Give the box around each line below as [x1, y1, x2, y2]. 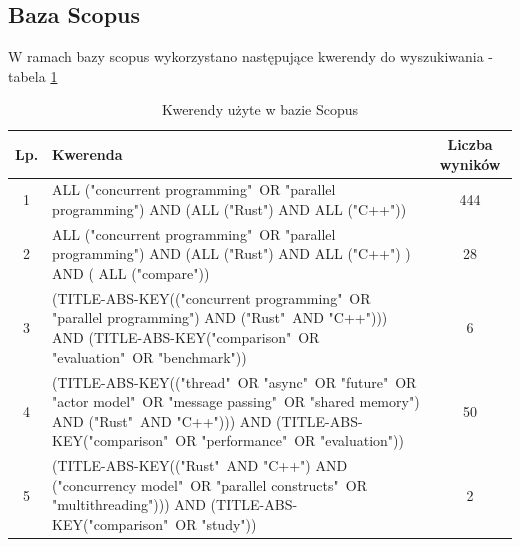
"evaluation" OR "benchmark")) [52, 346, 247, 367]
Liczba [447, 133, 493, 154]
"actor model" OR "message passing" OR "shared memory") [52, 391, 420, 412]
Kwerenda [52, 143, 123, 164]
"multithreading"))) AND [52, 494, 206, 515]
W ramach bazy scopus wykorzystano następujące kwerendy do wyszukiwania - [8, 46, 494, 67]
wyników [439, 153, 501, 174]
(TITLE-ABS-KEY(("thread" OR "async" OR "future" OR [52, 371, 417, 392]
